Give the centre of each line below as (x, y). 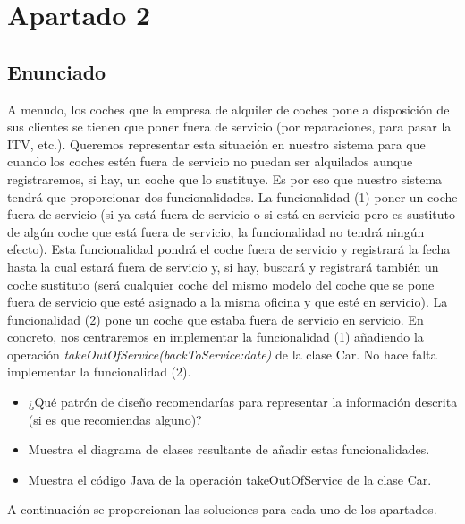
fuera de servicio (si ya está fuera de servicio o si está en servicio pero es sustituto (232, 214)
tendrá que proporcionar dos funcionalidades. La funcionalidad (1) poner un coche (232, 196)
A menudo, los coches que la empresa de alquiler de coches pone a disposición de (228, 109)
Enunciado (57, 71)
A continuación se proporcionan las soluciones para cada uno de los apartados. (222, 509)
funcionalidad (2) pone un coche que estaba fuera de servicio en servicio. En (216, 319)
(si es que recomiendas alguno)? (115, 419)
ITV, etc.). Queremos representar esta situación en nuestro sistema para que (216, 144)
